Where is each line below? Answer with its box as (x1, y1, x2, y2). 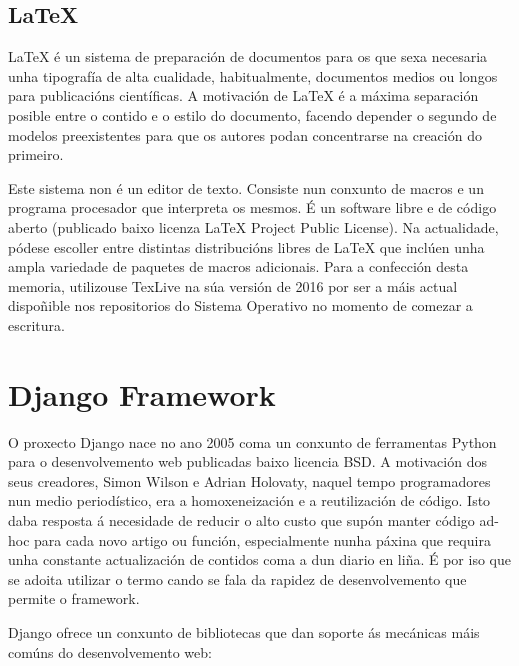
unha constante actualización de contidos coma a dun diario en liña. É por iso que (8, 549, 511, 570)
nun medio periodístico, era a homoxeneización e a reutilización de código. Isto (8, 490, 491, 511)
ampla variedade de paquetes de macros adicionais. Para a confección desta (8, 256, 469, 277)
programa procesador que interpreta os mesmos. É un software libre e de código (8, 197, 497, 218)
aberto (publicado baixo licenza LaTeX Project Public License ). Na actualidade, (8, 216, 499, 237)
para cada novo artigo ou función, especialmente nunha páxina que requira (34, 529, 491, 550)
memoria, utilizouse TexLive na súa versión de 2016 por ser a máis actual (8, 275, 458, 296)
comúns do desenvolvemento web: (8, 641, 212, 662)
